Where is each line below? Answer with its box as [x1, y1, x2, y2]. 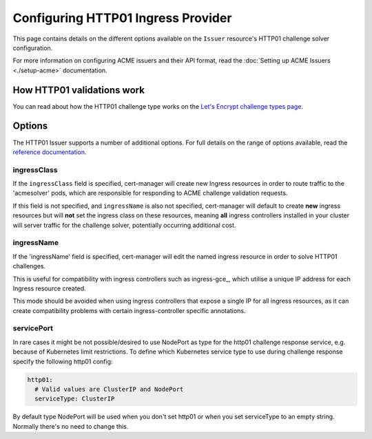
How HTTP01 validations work [12, 84, 145, 96]
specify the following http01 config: [12, 357, 113, 365]
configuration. [12, 43, 53, 52]
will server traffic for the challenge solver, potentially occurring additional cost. [12, 221, 236, 229]
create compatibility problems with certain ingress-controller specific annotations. [12, 306, 246, 314]
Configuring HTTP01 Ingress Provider [12, 10, 232, 25]
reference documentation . [12, 148, 87, 156]
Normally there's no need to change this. [12, 422, 129, 430]
